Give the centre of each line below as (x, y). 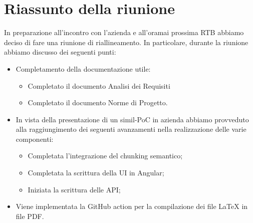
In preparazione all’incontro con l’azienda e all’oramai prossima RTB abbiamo (124, 32)
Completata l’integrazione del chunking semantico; (105, 156)
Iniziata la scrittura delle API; (74, 189)
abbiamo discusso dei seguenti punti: (60, 52)
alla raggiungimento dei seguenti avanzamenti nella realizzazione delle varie (131, 129)
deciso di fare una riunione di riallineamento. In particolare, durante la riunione (126, 42)
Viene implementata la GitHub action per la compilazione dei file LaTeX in (132, 206)
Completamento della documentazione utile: (83, 68)
